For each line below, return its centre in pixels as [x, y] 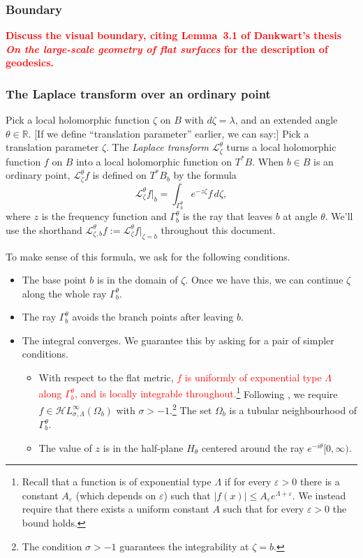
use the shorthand [44, 229]
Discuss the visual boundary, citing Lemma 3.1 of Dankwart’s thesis [174, 35]
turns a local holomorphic [281, 147]
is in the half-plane [143, 447]
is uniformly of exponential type [253, 377]
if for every [248, 482]
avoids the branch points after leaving [153, 317]
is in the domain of [137, 280]
